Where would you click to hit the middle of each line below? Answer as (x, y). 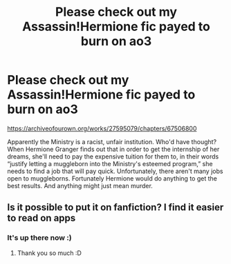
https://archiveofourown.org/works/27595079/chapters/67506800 (102, 128)
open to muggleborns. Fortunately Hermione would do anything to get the (112, 178)
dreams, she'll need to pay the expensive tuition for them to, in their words (113, 156)
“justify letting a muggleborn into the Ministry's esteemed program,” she (110, 163)
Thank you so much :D (49, 253)
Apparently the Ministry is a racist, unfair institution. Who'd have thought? (112, 141)
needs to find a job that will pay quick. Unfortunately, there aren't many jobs (115, 171)
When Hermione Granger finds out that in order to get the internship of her (113, 149)
